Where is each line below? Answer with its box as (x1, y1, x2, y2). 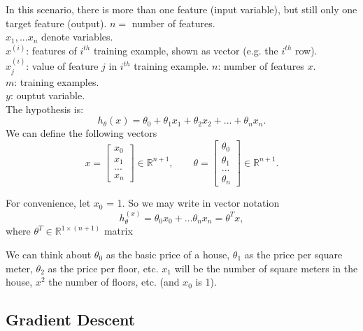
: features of (26, 43, 77, 57)
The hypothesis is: (6, 101, 84, 116)
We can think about (6, 247, 92, 261)
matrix (104, 223, 133, 238)
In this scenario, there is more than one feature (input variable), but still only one (6, 2, 357, 16)
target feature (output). (6, 15, 107, 30)
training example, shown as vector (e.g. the (93, 43, 278, 57)
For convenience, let (6, 196, 91, 210)
